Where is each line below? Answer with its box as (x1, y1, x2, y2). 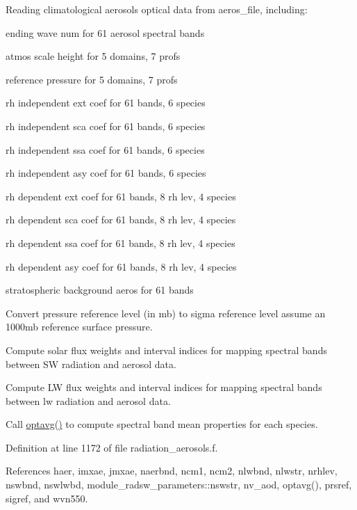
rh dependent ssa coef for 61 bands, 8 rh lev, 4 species (6, 235, 235, 250)
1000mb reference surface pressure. (6, 319, 153, 334)
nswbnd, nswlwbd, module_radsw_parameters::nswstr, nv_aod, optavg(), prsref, (6, 477, 352, 492)
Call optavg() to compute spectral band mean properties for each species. (6, 417, 318, 431)
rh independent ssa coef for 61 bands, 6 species (6, 142, 205, 157)
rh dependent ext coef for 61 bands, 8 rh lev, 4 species (6, 189, 236, 203)
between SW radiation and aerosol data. (6, 356, 176, 371)
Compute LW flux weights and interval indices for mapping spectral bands (6, 380, 322, 395)
